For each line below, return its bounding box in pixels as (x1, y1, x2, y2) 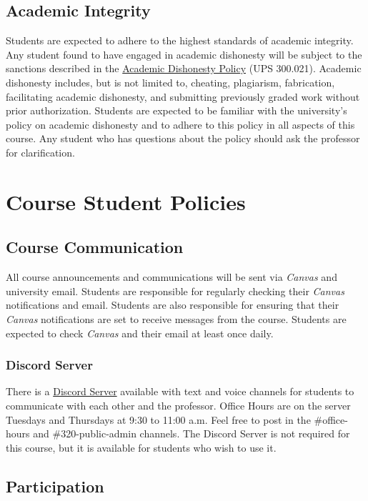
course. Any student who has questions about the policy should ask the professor (6, 131, 360, 146)
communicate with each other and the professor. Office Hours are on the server (6, 397, 351, 412)
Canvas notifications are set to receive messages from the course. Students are (6, 311, 347, 326)
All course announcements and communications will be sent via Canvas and (6, 269, 337, 284)
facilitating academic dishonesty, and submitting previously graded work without (6, 89, 360, 104)
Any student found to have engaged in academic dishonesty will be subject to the (6, 46, 362, 61)
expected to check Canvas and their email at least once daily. (6, 325, 274, 340)
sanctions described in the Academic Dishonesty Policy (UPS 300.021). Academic (6, 61, 362, 76)
